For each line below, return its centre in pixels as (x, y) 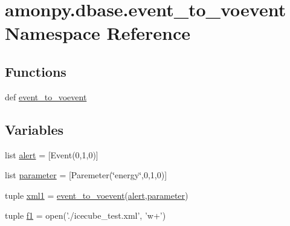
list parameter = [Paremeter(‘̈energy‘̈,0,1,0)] (86, 175)
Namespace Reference (98, 33)
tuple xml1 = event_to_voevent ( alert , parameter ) (97, 195)
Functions (36, 71)
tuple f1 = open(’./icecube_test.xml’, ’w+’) (85, 215)
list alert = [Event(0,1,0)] (52, 154)
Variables (34, 129)
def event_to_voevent (46, 96)
